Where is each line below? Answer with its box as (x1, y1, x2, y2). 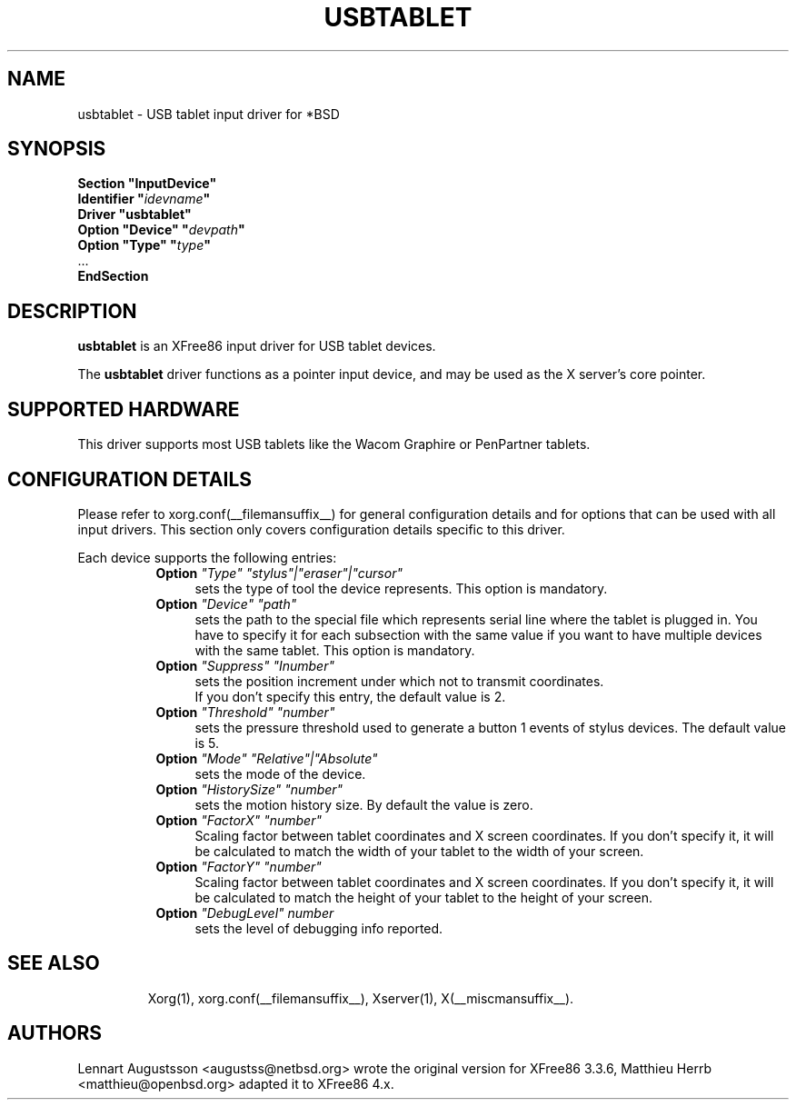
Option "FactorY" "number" (155, 858, 322, 874)
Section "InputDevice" (77, 175, 217, 192)
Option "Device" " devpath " (77, 222, 245, 238)
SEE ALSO (7, 952, 100, 975)
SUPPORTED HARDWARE (7, 397, 240, 421)
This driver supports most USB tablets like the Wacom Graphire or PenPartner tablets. (77, 436, 591, 453)
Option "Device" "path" (155, 595, 297, 612)
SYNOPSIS (7, 137, 106, 161)
